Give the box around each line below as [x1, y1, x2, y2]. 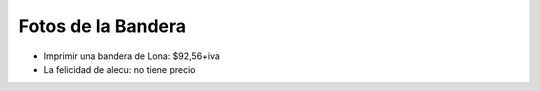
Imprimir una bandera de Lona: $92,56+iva [43, 50, 220, 62]
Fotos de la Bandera [18, 15, 187, 37]
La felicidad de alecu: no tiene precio [43, 63, 196, 75]
